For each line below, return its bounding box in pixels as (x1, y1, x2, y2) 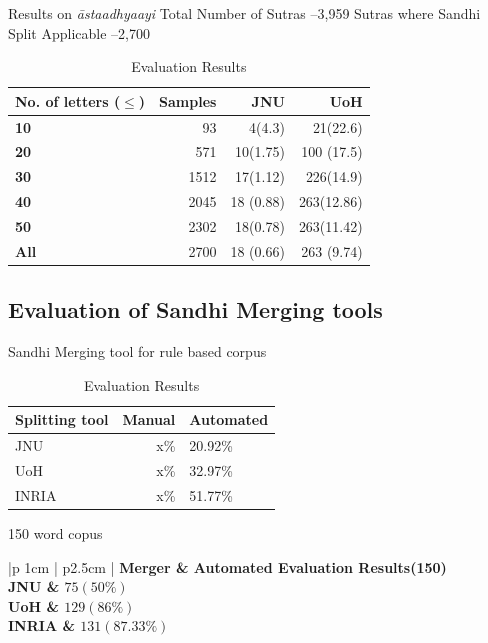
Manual (122, 409, 176, 430)
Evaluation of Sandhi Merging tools (8, 294, 383, 325)
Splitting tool (15, 409, 109, 430)
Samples (159, 90, 217, 111)
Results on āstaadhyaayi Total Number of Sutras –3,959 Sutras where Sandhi (8, 3, 481, 23)
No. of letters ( (15, 90, 121, 111)
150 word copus (8, 522, 103, 543)
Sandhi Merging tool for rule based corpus (8, 341, 267, 362)
